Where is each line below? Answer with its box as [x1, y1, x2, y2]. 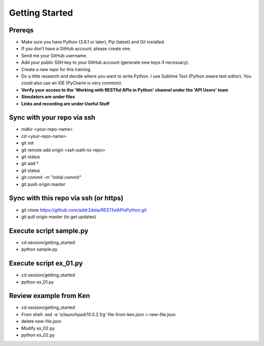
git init [21, 140, 34, 146]
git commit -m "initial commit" [21, 174, 82, 180]
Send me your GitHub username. [21, 52, 88, 58]
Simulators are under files [21, 94, 75, 100]
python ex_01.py [21, 279, 54, 285]
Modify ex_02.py [21, 325, 55, 331]
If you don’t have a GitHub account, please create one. [21, 46, 132, 51]
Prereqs [9, 26, 34, 34]
